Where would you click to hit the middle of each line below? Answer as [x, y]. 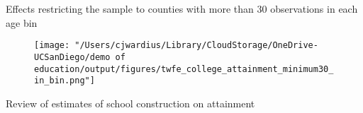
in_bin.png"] [65, 81]
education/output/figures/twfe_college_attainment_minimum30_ [184, 69]
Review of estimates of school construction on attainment [130, 103]
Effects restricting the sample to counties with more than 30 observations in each [182, 8]
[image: [52, 46]
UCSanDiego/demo [72, 57]
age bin [22, 22]
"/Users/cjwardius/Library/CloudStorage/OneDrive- [196, 46]
